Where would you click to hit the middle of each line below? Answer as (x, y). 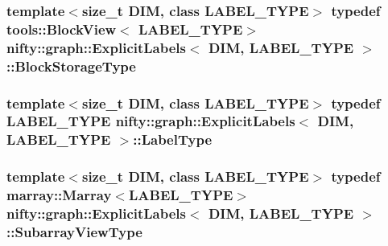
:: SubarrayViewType (74, 231)
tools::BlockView (62, 29)
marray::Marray (59, 195)
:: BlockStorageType (71, 66)
